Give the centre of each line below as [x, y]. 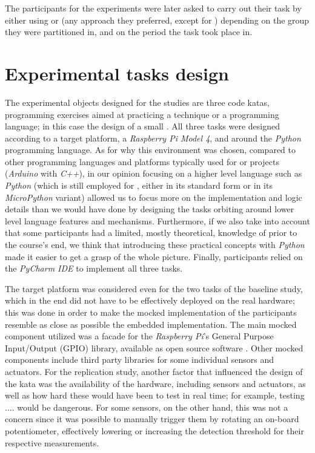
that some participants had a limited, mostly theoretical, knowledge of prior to [151, 233]
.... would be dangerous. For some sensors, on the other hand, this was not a [147, 407]
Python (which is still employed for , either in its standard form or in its [139, 185]
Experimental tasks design [117, 73]
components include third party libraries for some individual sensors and [140, 360]
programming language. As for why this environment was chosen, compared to [150, 150]
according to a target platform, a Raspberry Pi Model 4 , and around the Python [153, 138]
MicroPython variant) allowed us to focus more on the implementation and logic [154, 197]
